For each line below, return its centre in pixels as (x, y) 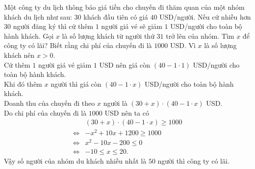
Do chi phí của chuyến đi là (45, 112)
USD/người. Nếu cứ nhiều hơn (205, 16)
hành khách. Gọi (29, 36)
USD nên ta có (127, 112)
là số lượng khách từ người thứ (108, 36)
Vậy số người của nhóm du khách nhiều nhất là (75, 161)
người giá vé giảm (65, 64)
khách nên (19, 55)
